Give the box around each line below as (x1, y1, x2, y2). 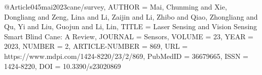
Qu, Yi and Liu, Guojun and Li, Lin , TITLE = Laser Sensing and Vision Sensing (4, 21, 257, 32)
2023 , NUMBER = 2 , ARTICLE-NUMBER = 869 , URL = (4, 41, 188, 51)
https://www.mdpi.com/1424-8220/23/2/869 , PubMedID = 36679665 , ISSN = (4, 50, 248, 61)
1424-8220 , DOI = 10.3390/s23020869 (4, 60, 121, 71)
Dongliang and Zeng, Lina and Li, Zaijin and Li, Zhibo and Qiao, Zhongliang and (4, 11, 258, 22)
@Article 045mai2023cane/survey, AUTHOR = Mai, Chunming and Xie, (4, 2, 227, 12)
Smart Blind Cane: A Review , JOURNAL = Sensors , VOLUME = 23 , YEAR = (4, 31, 254, 41)
